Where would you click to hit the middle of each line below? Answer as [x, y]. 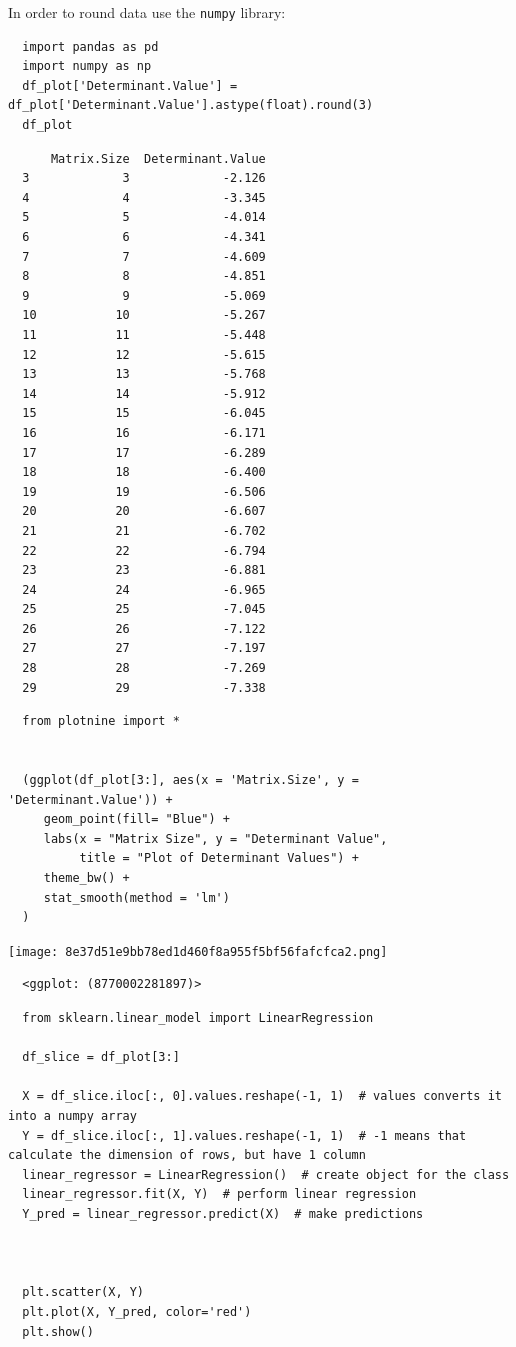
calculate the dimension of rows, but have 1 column [187, 1155]
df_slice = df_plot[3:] [101, 1057]
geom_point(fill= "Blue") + [136, 819]
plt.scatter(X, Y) [83, 1292]
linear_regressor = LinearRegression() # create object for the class [266, 1174]
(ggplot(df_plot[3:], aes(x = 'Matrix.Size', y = [190, 780]
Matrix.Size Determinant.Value [158, 158]
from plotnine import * [101, 721]
